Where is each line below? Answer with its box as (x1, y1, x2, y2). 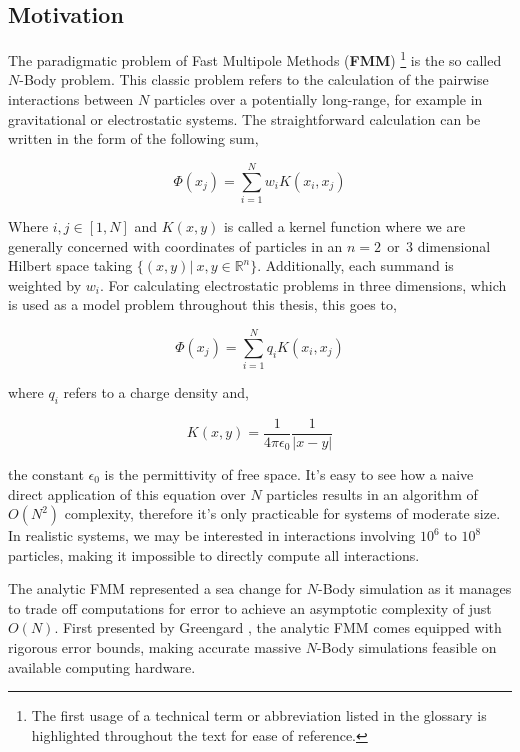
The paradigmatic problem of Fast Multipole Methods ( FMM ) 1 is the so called (8, 47, 502, 70)
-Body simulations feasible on (316, 637, 497, 658)
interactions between (8, 89, 134, 110)
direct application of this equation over (8, 483, 246, 504)
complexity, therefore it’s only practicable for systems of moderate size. (64, 503, 501, 524)
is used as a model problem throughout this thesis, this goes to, (8, 294, 397, 315)
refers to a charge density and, (63, 382, 249, 403)
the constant (8, 463, 84, 484)
